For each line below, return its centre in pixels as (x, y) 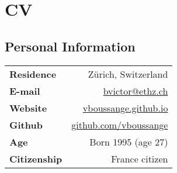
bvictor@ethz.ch (136, 91)
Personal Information (70, 46)
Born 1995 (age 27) (129, 141)
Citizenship (36, 158)
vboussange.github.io (125, 108)
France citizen (140, 158)
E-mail (25, 91)
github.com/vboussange (120, 124)
